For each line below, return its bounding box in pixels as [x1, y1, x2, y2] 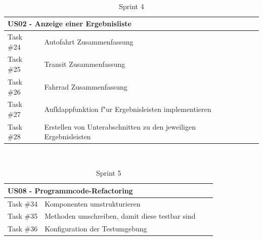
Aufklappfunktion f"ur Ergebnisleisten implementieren [44, 104, 211, 114]
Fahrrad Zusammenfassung [44, 81, 127, 92]
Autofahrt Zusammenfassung [44, 36, 134, 47]
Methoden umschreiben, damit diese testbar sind [45, 211, 196, 221]
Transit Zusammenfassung [44, 59, 125, 69]
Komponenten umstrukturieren [45, 198, 141, 209]
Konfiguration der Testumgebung [45, 223, 147, 234]
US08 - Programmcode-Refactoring [8, 185, 133, 195]
